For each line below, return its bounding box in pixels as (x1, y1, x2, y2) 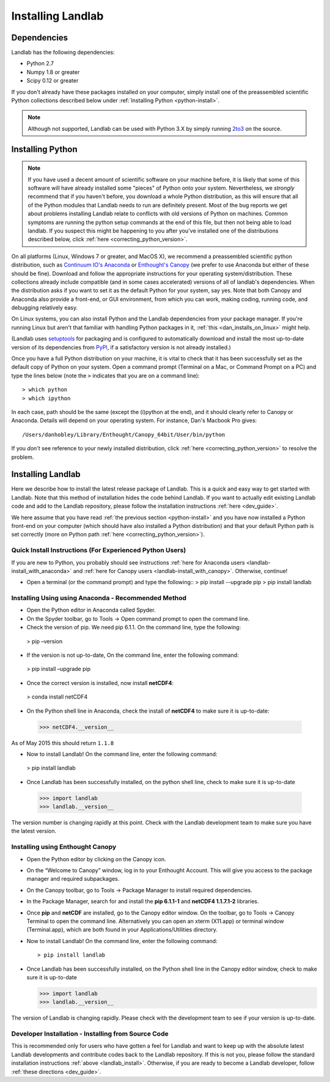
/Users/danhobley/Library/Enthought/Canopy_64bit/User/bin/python (22, 431, 226, 438)
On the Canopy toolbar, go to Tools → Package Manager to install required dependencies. (26, 886, 253, 894)
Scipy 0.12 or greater (26, 77, 79, 84)
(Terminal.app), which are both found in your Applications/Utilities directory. (26, 926, 218, 933)
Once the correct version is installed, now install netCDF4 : (26, 679, 174, 686)
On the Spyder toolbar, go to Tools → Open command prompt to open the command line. (26, 615, 250, 622)
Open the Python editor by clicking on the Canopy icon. (26, 855, 166, 862)
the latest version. (11, 828, 57, 835)
